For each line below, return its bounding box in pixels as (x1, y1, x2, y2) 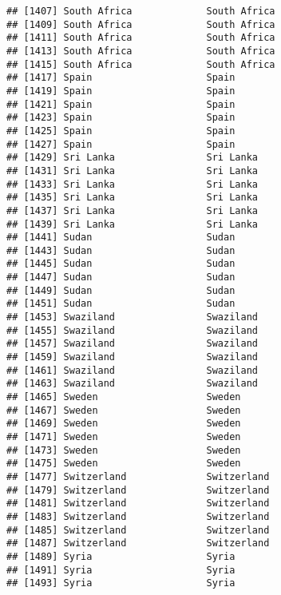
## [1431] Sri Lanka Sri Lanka (6, 165, 258, 177)
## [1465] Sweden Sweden (6, 391, 241, 403)
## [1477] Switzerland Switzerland (6, 470, 270, 482)
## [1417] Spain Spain (6, 72, 235, 84)
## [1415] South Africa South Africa (6, 58, 275, 70)
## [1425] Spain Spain (6, 125, 235, 137)
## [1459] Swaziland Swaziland (6, 351, 258, 363)
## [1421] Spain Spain (6, 98, 235, 110)
